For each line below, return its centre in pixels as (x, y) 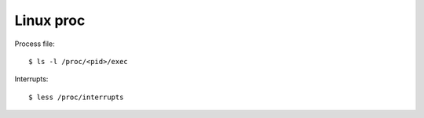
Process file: (35, 44)
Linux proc (50, 20)
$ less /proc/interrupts (76, 97)
